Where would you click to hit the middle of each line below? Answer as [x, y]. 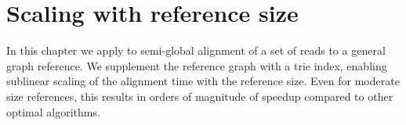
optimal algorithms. [53, 111]
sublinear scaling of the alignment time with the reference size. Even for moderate [203, 81]
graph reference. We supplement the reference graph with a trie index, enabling [197, 65]
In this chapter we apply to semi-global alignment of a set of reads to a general [196, 50]
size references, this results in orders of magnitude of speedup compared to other [200, 96]
